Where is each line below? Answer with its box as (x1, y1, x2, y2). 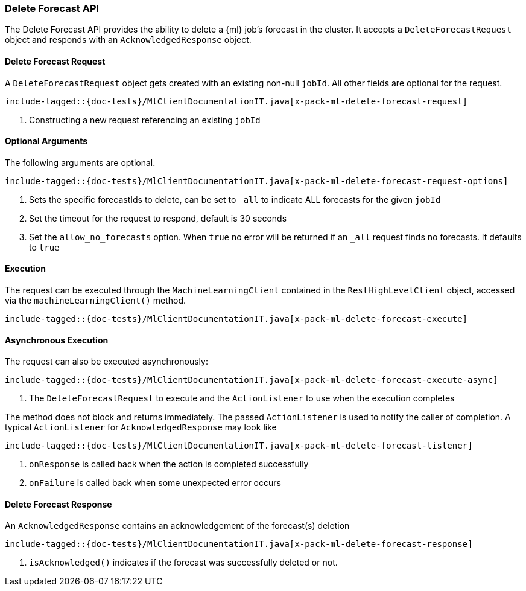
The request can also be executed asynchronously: (5, 356, 208, 367)
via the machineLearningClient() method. (5, 295, 186, 306)
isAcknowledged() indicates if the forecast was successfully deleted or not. (29, 557, 338, 568)
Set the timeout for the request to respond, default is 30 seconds (29, 212, 287, 223)
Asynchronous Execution (5, 334, 109, 345)
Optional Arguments (5, 136, 88, 147)
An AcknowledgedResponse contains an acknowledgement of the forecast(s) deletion (5, 520, 350, 531)
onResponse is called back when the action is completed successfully (29, 459, 309, 470)
